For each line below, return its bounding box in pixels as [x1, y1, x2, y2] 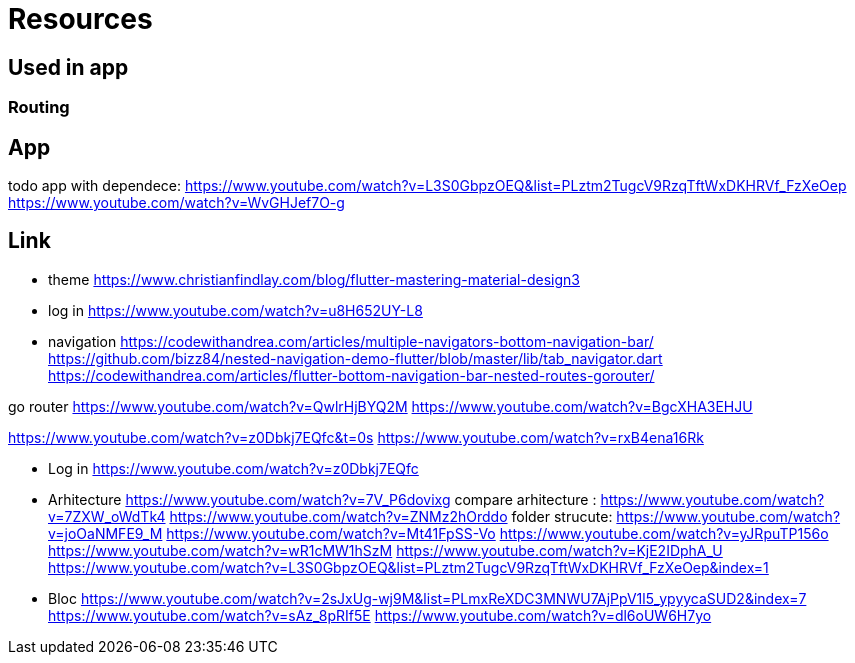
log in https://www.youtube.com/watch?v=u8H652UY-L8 [48, 301, 423, 319]
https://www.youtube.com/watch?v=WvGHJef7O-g [8, 194, 345, 212]
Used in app [8, 54, 129, 80]
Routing [8, 97, 70, 118]
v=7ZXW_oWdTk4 [48, 507, 166, 525]
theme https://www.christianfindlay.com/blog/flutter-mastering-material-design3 [48, 270, 580, 288]
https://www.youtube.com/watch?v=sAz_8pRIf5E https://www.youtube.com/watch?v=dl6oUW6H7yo [48, 606, 712, 624]
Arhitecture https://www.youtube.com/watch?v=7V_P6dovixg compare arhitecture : [48, 490, 597, 508]
